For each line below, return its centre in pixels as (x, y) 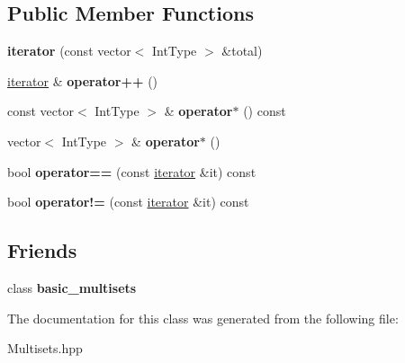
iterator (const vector (69, 51)
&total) (242, 51)
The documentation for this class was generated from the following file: (203, 318)
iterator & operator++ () (83, 80)
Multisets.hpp (45, 348)
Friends (42, 250)
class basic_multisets (72, 287)
